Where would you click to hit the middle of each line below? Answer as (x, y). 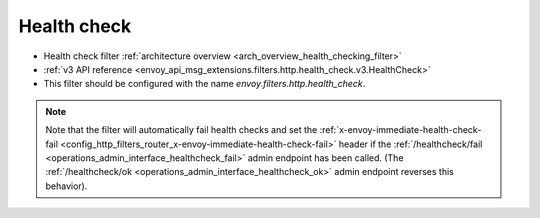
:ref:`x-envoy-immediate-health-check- (400, 130)
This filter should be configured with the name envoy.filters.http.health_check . (204, 84)
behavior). (66, 186)
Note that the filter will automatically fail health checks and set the (181, 130)
